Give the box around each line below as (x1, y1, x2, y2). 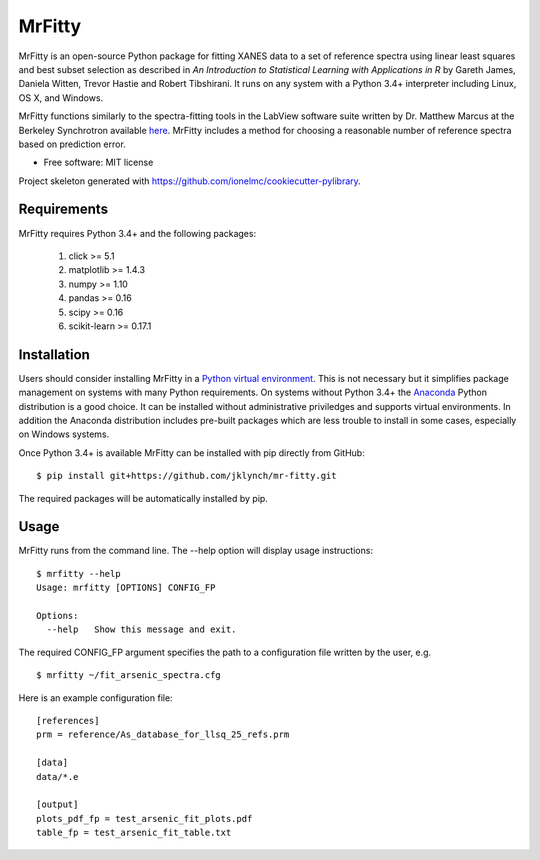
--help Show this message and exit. (46, 624, 237, 635)
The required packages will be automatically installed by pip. (18, 492, 269, 504)
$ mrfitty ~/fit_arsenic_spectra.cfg (36, 670, 222, 681)
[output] (36, 799, 79, 810)
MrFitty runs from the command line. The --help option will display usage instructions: (18, 545, 374, 557)
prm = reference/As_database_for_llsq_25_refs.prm (36, 729, 290, 740)
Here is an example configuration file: (18, 691, 174, 704)
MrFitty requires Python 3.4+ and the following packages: (18, 227, 257, 239)
